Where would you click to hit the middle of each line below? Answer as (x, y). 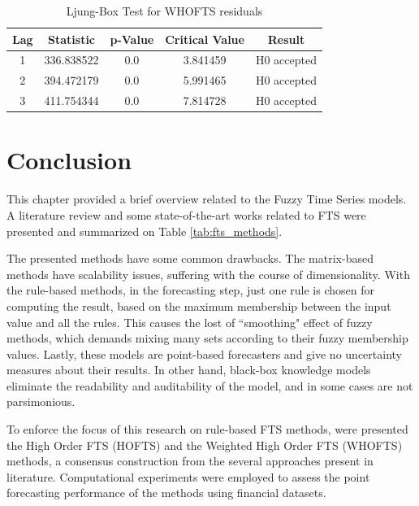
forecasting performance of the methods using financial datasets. (166, 493)
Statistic (72, 39)
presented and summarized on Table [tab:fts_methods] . (145, 231)
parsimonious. (41, 401)
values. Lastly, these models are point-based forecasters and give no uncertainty (204, 353)
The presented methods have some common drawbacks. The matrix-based (190, 258)
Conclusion (69, 160)
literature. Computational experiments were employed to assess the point (188, 476)
